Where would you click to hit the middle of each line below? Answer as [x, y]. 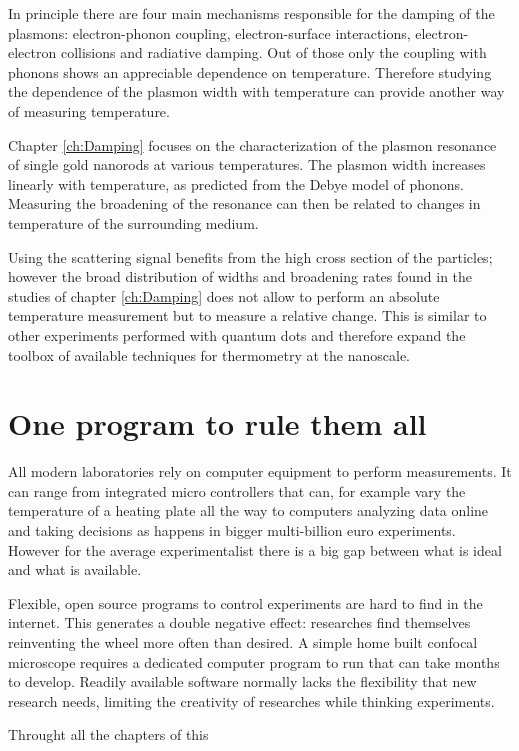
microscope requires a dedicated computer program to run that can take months [254, 661]
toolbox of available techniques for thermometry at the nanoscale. [209, 354]
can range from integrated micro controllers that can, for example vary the [237, 490]
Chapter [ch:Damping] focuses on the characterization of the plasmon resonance [252, 144]
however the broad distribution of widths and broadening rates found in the [240, 276]
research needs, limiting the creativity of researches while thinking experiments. [251, 700]
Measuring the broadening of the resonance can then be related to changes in [244, 203]
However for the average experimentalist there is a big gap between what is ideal [255, 549]
